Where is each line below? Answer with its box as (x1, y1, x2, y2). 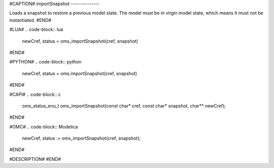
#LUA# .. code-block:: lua (9, 26, 63, 32)
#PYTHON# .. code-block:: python (9, 59, 82, 65)
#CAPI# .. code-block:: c (9, 91, 61, 97)
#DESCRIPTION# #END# (9, 156, 61, 162)
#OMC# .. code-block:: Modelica (9, 123, 78, 129)
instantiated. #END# (9, 17, 52, 23)
